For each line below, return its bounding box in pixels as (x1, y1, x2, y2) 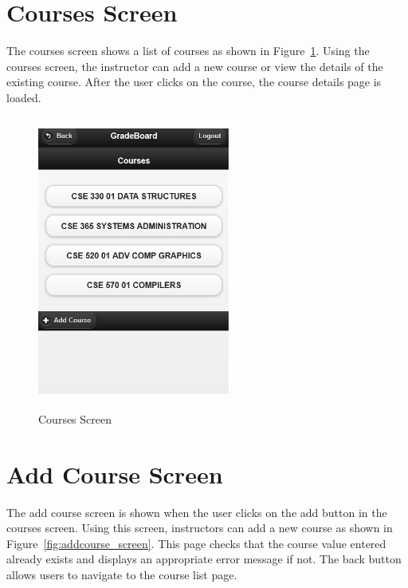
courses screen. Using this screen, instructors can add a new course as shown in (6, 519, 393, 536)
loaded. (6, 89, 41, 105)
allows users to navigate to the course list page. (6, 566, 237, 582)
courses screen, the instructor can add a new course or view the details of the (6, 57, 383, 74)
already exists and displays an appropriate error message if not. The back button (6, 551, 402, 567)
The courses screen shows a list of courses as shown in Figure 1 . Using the (6, 42, 370, 59)
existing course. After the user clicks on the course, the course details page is (6, 73, 382, 90)
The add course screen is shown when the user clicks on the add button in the (6, 503, 387, 520)
